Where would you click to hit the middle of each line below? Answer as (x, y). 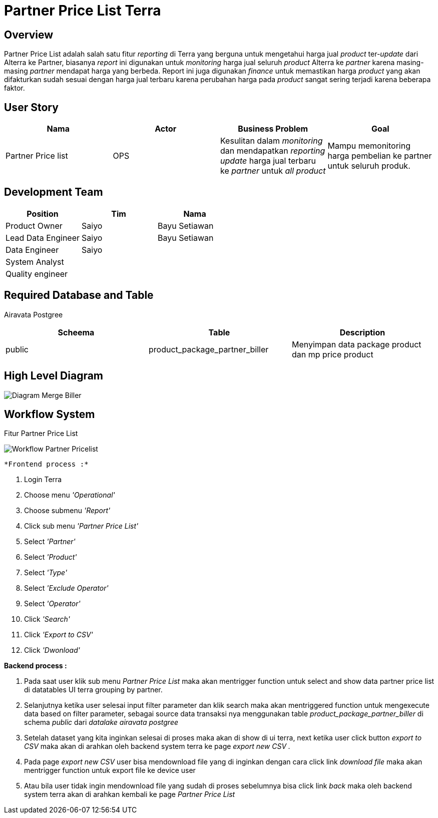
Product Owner (34, 226)
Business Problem (273, 129)
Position (43, 214)
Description (362, 332)
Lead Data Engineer (43, 238)
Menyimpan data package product (356, 344)
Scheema (76, 332)
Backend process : (36, 666)
